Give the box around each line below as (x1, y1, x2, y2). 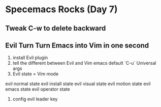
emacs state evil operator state (5, 86, 70, 92)
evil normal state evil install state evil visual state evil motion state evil (5, 81, 151, 87)
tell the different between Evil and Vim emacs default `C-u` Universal (12, 60, 156, 66)
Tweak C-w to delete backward (5, 24, 106, 33)
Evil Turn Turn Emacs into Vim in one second (5, 41, 149, 49)
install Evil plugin (12, 55, 48, 61)
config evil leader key (12, 96, 58, 102)
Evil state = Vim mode (12, 71, 59, 77)
